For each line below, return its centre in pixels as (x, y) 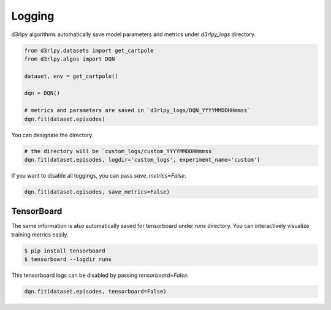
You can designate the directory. (52, 135)
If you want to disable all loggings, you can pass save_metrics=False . (99, 176)
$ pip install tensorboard (65, 251)
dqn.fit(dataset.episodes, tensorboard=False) (95, 292)
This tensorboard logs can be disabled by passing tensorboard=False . (100, 275)
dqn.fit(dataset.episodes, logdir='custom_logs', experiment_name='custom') (142, 160)
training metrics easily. (40, 234)
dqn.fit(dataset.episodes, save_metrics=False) (97, 192)
